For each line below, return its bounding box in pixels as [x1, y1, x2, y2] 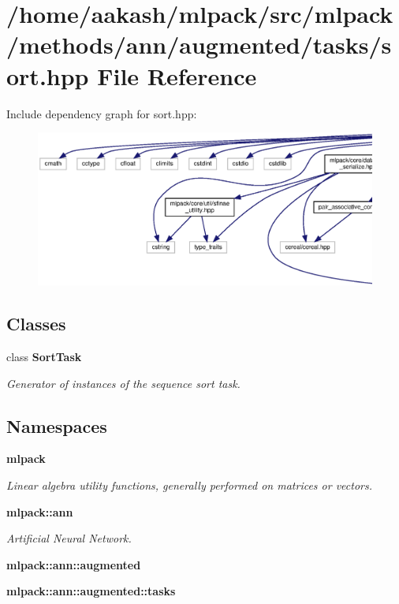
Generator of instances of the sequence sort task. [6, 375, 241, 391]
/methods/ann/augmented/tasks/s [6, 28, 392, 61]
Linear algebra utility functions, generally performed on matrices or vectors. [6, 477, 373, 494]
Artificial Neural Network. [6, 530, 132, 546]
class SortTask [6, 349, 82, 365]
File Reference [97, 59, 257, 91]
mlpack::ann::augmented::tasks [6, 583, 176, 599]
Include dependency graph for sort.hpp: [6, 105, 197, 121]
